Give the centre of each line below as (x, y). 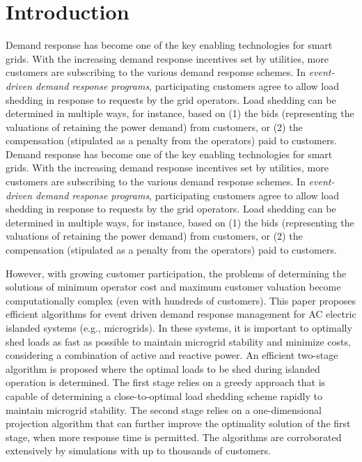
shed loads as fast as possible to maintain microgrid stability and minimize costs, (178, 341)
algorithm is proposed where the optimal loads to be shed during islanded (163, 368)
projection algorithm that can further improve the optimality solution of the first (178, 423)
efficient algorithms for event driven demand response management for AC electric (181, 314)
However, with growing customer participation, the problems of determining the (176, 273)
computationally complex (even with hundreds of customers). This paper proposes (181, 300)
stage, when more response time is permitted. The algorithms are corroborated (174, 437)
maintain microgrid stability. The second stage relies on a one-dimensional (164, 409)
